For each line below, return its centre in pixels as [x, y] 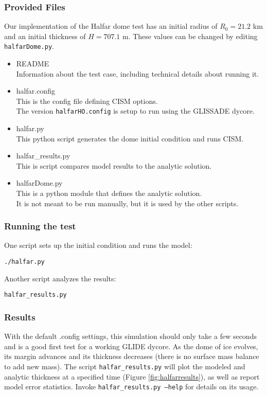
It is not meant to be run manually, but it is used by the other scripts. [127, 203]
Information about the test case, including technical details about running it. [138, 73]
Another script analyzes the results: [60, 278]
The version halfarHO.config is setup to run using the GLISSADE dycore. [135, 111]
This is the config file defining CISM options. [87, 101]
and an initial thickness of [45, 36]
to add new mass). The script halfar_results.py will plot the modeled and [125, 366]
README [33, 64]
